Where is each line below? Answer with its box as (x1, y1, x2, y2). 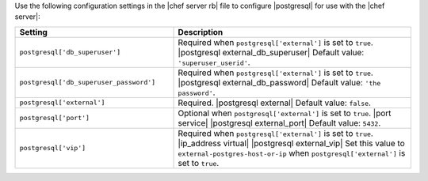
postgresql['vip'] (19, 144, 86, 153)
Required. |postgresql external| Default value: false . (178, 97, 372, 108)
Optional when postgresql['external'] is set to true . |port (178, 107, 392, 119)
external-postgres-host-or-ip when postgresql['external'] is (178, 147, 406, 158)
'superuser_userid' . (178, 56, 250, 67)
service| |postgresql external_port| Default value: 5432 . (178, 117, 381, 128)
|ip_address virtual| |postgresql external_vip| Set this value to (178, 138, 406, 149)
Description (178, 26, 224, 37)
